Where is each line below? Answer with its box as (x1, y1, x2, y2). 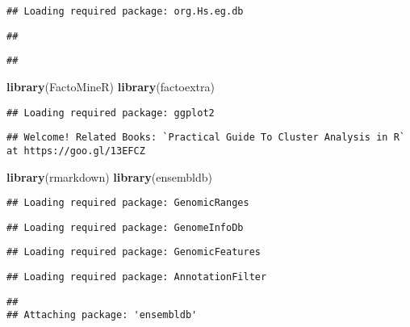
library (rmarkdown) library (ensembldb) (6, 168, 212, 185)
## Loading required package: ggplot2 (6, 107, 215, 119)
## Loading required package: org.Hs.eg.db (6, 6, 244, 17)
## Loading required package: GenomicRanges (6, 197, 249, 209)
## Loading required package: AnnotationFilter (6, 271, 267, 283)
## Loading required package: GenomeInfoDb (6, 221, 244, 233)
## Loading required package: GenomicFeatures (6, 246, 261, 258)
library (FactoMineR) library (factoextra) (6, 78, 215, 94)
